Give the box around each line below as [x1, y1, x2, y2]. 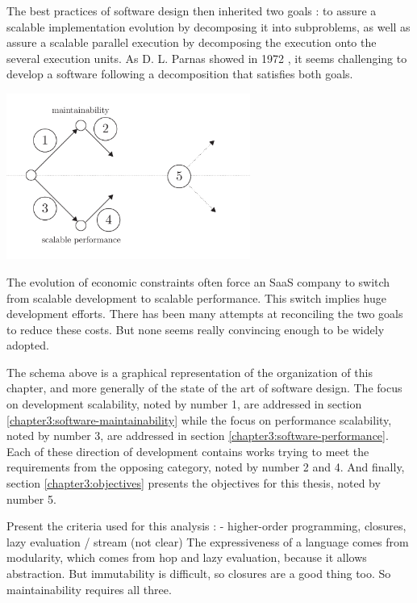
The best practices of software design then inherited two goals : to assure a [6, 2, 377, 19]
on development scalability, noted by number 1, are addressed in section [6, 396, 362, 412]
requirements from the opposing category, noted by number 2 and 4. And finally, [6, 459, 405, 475]
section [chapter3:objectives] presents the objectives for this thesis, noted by [6, 475, 381, 492]
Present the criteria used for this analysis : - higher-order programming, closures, [6, 517, 407, 534]
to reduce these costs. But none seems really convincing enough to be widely [6, 320, 385, 337]
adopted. [6, 337, 49, 354]
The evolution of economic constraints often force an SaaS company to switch [6, 273, 390, 290]
